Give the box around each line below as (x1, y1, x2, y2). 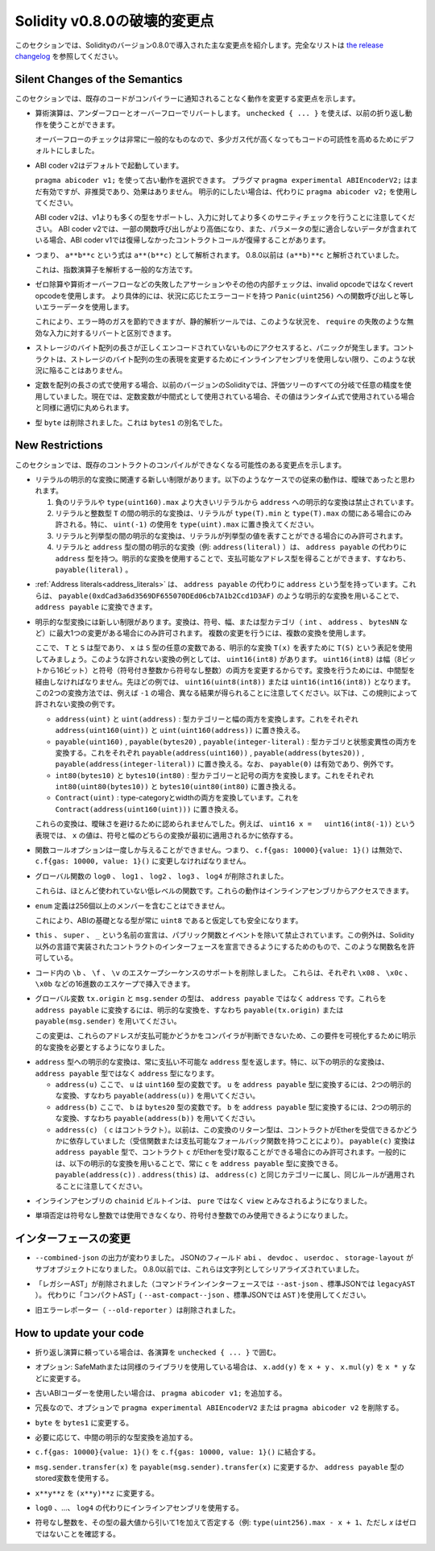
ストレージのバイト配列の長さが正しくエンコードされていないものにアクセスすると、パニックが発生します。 (35, 343, 394, 353)
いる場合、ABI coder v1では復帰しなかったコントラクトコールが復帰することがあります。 (35, 235, 330, 245)
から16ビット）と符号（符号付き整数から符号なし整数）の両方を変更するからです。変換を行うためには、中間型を (41, 665, 416, 676)
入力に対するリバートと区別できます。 (48, 328, 176, 337)
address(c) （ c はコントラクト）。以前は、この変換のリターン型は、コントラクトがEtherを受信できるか (55, 1124, 404, 1135)
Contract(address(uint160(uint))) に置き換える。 (55, 804, 243, 813)
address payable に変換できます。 (35, 602, 157, 612)
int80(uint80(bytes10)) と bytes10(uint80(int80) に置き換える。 (55, 782, 300, 792)
